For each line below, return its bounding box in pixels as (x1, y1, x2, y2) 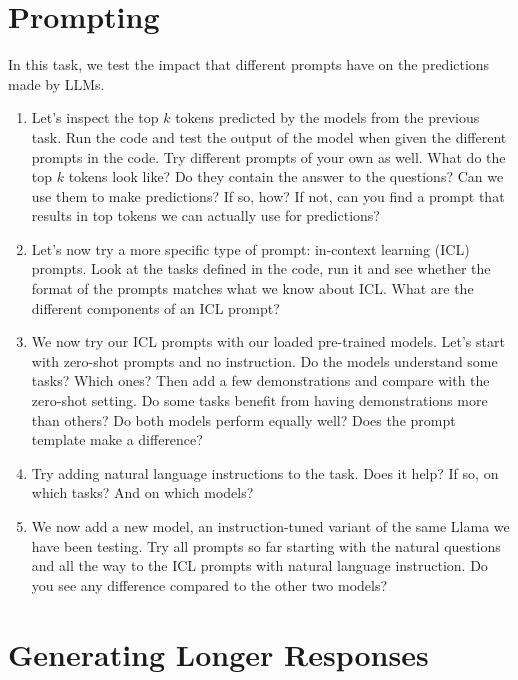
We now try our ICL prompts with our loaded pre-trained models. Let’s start (31, 331, 505, 352)
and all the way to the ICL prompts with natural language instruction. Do (31, 555, 488, 576)
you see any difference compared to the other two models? (31, 574, 388, 595)
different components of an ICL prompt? (31, 297, 280, 318)
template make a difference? (31, 429, 203, 450)
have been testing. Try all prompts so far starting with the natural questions (31, 535, 501, 556)
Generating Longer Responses (8, 633, 429, 674)
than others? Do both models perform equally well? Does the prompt (31, 409, 456, 430)
